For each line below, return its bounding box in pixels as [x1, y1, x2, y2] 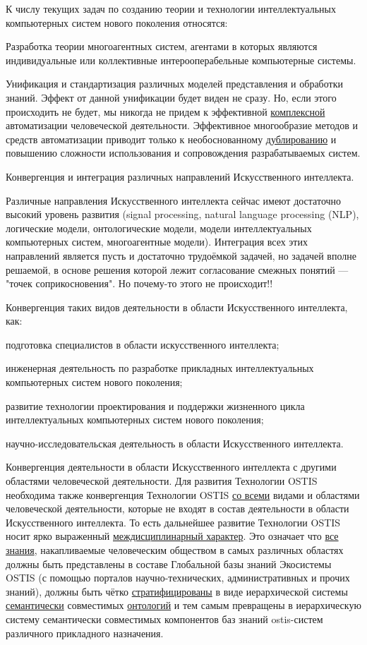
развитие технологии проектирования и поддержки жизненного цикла [6, 398, 305, 413]
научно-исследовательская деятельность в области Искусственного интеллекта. [6, 435, 344, 450]
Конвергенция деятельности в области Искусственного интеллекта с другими [6, 459, 337, 474]
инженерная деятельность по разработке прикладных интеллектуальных [6, 361, 314, 375]
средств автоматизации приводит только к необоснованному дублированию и [6, 131, 337, 146]
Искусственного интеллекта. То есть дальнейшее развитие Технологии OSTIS [6, 514, 341, 529]
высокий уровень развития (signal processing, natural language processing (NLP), [6, 207, 359, 222]
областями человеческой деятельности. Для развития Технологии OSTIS [6, 474, 318, 488]
